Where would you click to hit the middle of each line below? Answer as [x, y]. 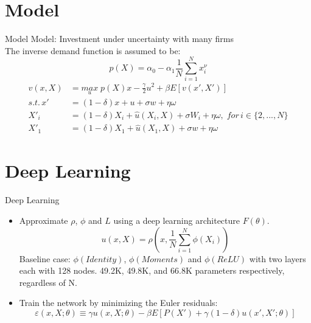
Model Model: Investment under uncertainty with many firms [119, 39]
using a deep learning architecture [177, 221]
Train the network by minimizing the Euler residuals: [118, 303]
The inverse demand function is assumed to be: [93, 50]
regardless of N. [48, 282]
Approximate [44, 221]
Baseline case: [45, 258]
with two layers [278, 258]
